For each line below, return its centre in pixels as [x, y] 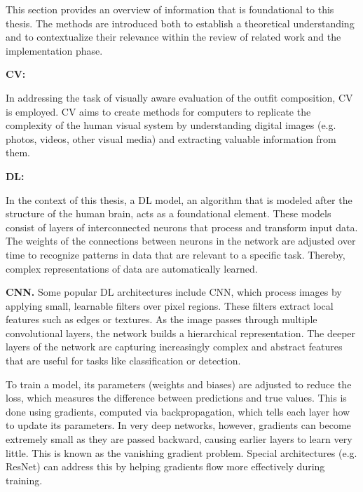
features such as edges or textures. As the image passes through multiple [162, 319]
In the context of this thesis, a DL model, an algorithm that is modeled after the [179, 199]
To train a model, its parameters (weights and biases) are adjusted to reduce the [179, 384]
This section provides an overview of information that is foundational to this [170, 9]
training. [24, 480]
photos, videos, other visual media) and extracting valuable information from [171, 138]
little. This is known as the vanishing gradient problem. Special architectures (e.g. [181, 452]
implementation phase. [54, 50]
